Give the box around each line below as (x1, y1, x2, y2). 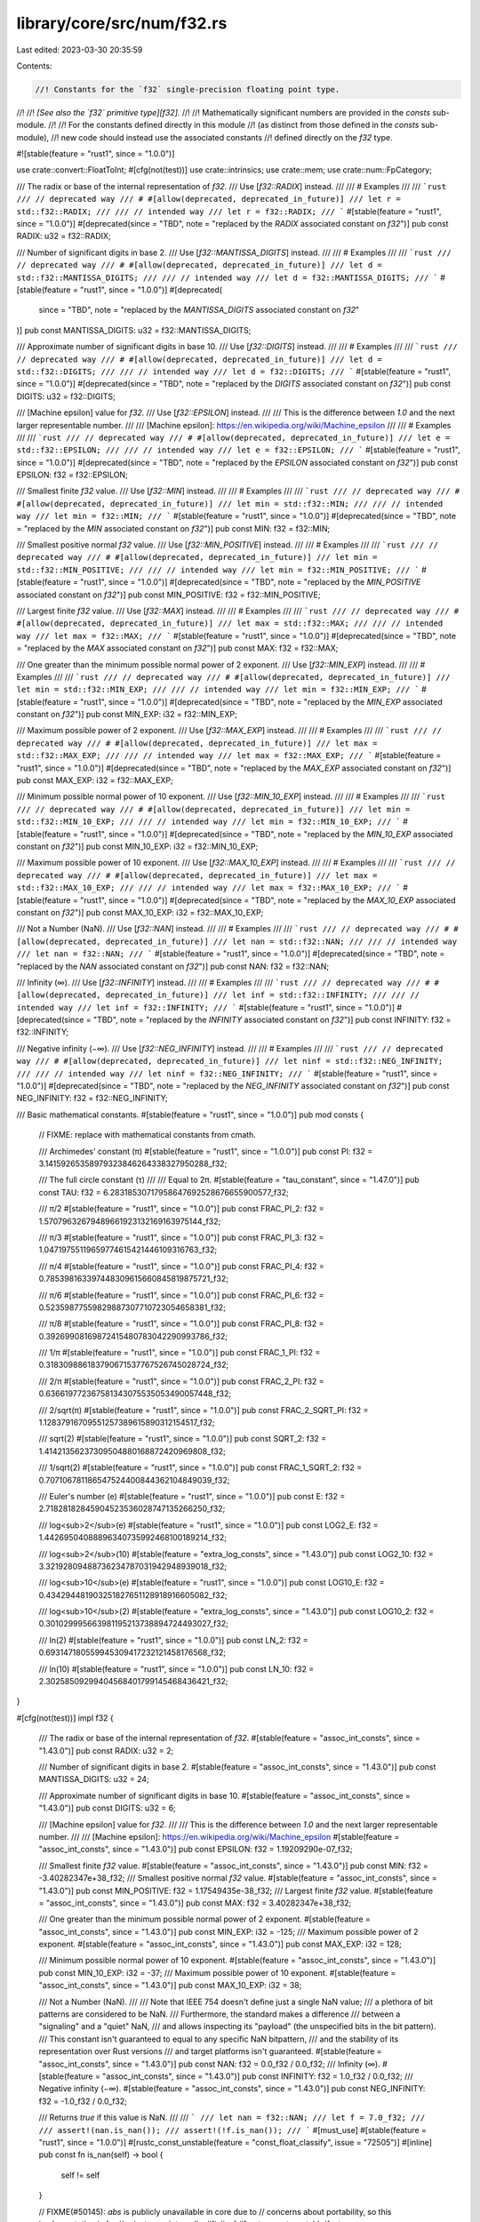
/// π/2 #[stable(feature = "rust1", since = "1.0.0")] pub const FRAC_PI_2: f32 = (38, 1203, 324, 1214)
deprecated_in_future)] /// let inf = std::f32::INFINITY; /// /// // (105, 990, 420, 1000)
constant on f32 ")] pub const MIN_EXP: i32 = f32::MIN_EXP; (16, 709, 237, 720)
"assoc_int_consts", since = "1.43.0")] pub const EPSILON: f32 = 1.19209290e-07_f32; (38, 1844, 353, 1855)
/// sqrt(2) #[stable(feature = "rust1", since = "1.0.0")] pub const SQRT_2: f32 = (38, 1434, 327, 1444)
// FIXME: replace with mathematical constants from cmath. (38, 1130, 257, 1140)
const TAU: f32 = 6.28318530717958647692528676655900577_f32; (38, 1187, 289, 1197)
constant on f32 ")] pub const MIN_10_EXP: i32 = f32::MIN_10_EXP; (16, 841, 259, 851)
